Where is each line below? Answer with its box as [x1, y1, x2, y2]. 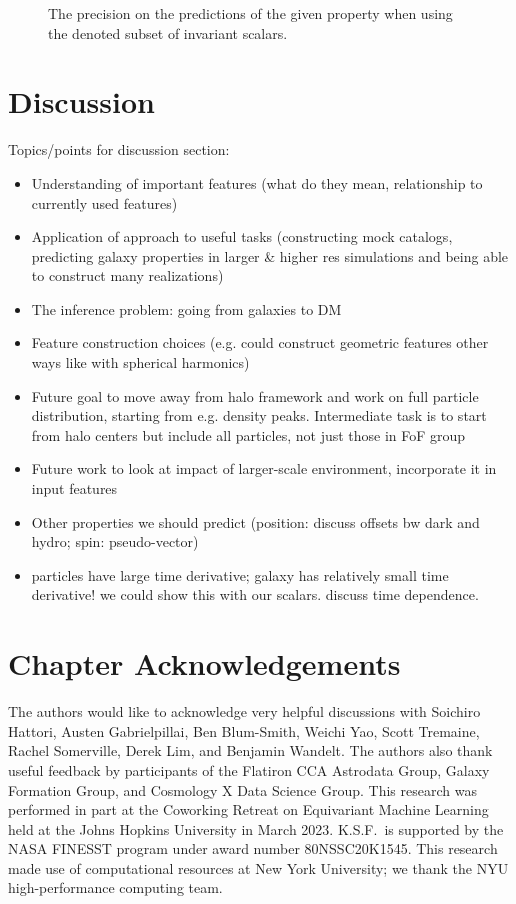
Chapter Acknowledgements [8, 643, 401, 684]
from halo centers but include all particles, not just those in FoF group [31, 424, 466, 445]
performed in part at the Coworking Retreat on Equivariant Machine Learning [8, 799, 489, 820]
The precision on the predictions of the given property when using [48, 3, 453, 23]
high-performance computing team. [8, 877, 223, 898]
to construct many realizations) [31, 265, 224, 286]
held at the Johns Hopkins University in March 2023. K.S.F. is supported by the [8, 818, 504, 839]
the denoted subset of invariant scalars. [48, 22, 288, 43]
